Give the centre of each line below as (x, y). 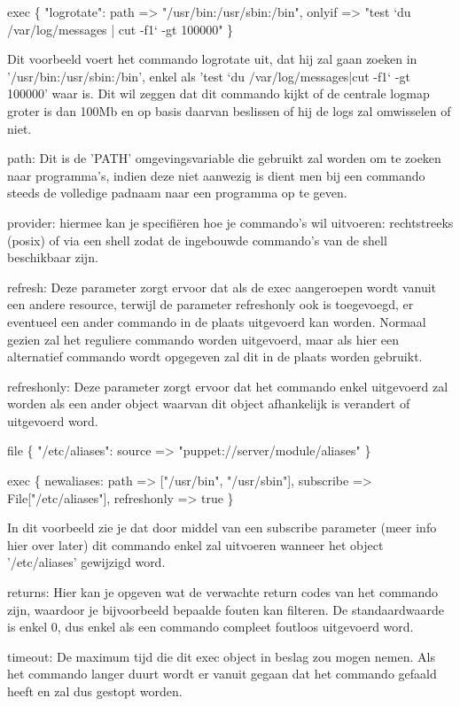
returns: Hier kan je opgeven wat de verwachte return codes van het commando (223, 592)
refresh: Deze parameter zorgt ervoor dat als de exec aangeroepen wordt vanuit (222, 287)
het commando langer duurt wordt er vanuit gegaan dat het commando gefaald (222, 674)
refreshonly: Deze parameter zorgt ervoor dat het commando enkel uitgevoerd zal (228, 386)
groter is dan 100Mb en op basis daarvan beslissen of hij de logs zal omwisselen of (229, 110)
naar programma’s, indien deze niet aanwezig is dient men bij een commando (216, 175)
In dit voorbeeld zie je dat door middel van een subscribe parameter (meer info (222, 528)
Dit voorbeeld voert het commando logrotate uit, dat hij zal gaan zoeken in (212, 59)
